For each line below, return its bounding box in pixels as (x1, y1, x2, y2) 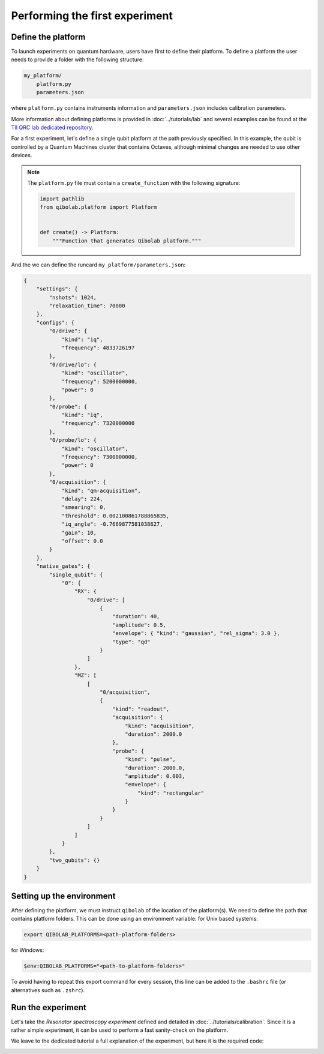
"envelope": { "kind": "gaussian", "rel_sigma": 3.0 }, (112, 630, 280, 637)
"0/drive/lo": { (49, 361, 97, 368)
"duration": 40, (112, 613, 160, 620)
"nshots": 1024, (49, 294, 97, 301)
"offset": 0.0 (61, 537, 103, 544)
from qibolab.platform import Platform (40, 204, 157, 211)
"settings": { (36, 286, 78, 292)
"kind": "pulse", (125, 756, 176, 763)
